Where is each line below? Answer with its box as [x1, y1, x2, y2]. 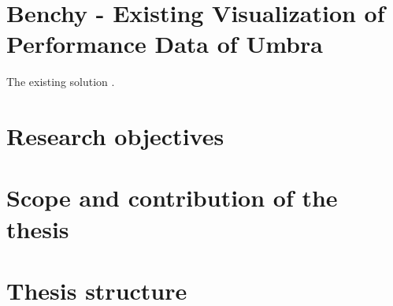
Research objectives [6, 120, 224, 152]
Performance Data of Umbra [6, 28, 323, 60]
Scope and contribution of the [6, 181, 338, 214]
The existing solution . [6, 73, 115, 90]
